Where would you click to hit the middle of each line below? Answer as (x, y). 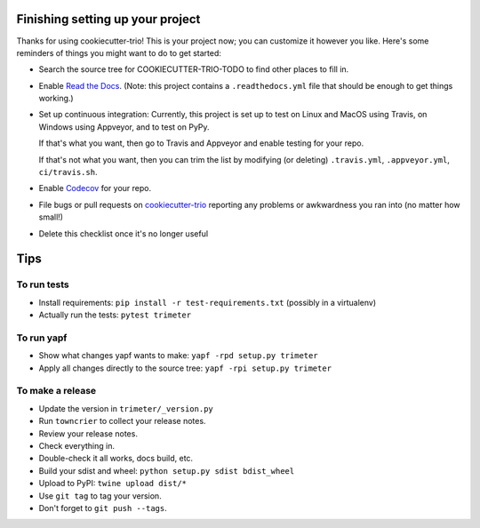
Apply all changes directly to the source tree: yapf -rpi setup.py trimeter (185, 368)
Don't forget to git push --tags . (103, 508)
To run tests (43, 284)
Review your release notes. (88, 433)
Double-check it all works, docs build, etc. (116, 459)
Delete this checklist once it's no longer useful (124, 233)
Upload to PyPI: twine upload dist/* (112, 484)
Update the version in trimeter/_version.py (126, 408)
